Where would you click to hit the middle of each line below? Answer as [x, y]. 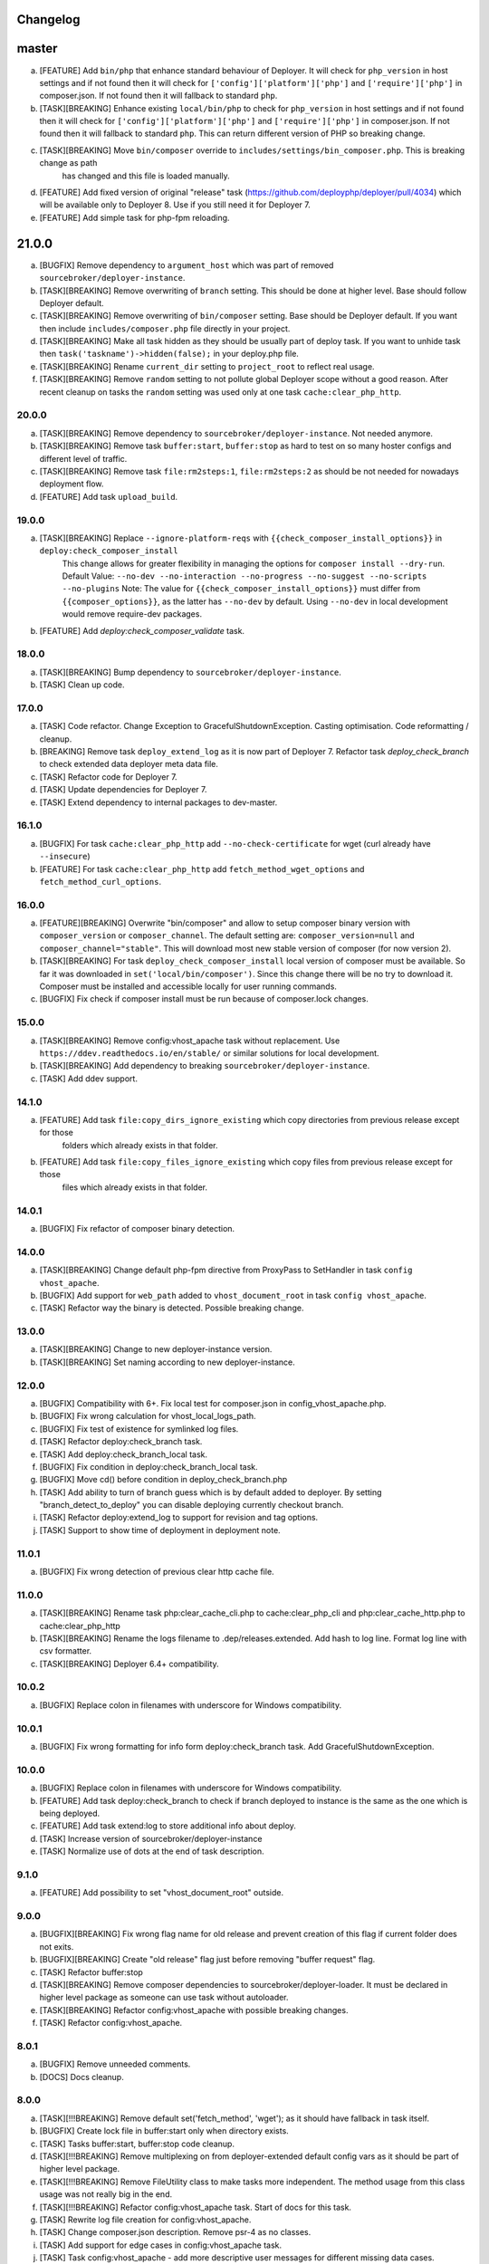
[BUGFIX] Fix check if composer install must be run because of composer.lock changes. [204, 999]
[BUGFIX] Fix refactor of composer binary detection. [137, 1228]
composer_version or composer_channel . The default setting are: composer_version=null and [227, 935]
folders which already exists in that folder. [140, 1145]
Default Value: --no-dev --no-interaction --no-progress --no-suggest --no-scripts [244, 576]
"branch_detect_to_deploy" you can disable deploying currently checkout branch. [192, 1505]
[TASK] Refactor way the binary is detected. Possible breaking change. [172, 1308]
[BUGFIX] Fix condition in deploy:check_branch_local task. [149, 1466]
